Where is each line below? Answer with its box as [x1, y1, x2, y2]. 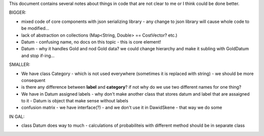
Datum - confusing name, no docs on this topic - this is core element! [21, 39, 161, 45]
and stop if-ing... [21, 53, 55, 58]
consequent [21, 77, 46, 83]
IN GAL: [9, 114, 24, 119]
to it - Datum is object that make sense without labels [21, 98, 129, 104]
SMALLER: [9, 61, 30, 68]
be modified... [21, 25, 49, 31]
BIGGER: [9, 10, 26, 16]
